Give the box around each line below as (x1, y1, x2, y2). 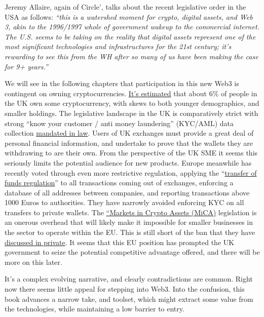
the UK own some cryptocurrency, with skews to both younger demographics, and (5, 98, 259, 108)
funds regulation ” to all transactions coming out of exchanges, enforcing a (5, 177, 234, 188)
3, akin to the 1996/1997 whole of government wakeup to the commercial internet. (5, 21, 259, 32)
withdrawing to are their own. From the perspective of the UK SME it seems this (5, 147, 258, 158)
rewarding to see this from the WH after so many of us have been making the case (5, 51, 258, 61)
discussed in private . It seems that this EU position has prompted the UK (5, 236, 235, 247)
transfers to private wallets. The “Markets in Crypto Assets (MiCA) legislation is (5, 207, 257, 217)
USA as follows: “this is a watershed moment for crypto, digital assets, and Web (5, 11, 253, 22)
